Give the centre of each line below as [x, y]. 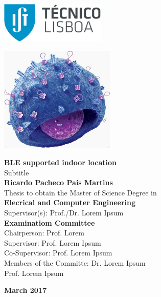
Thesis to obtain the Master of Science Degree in [80, 192]
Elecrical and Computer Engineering [70, 202]
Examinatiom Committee [50, 222]
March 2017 [25, 290]
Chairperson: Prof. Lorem [44, 233]
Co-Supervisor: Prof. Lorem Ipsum [58, 253]
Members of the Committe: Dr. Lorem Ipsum [75, 262]
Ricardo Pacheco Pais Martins [59, 182]
